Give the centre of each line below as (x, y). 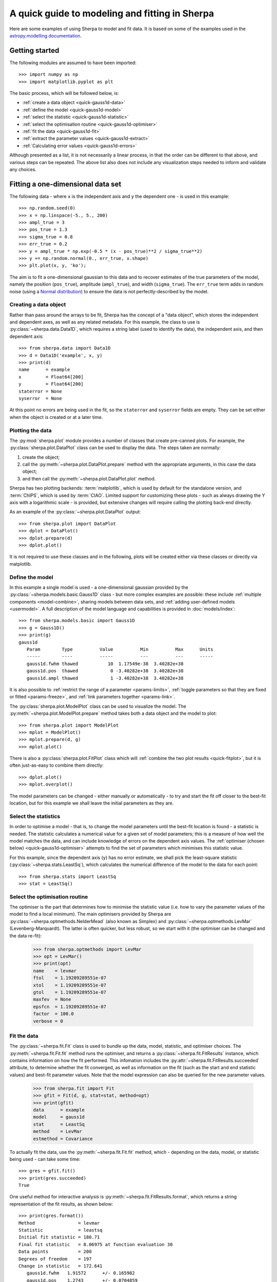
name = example (44, 370)
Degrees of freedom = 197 (55, 1259)
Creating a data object (38, 305)
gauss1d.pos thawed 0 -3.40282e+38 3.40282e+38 (105, 671)
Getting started (34, 51)
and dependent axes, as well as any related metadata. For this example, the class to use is (105, 322)
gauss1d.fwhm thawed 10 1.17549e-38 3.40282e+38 (105, 664)
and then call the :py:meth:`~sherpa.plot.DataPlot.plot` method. (89, 478)
